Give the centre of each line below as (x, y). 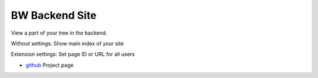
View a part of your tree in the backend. (59, 33)
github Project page (49, 65)
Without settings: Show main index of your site (67, 43)
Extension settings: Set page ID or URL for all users (73, 54)
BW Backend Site (54, 15)
